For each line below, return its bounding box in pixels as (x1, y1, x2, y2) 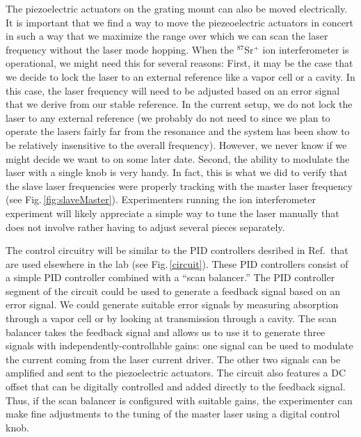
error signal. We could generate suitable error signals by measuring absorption (6, 297, 339, 312)
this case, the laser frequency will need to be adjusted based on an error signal (6, 83, 340, 97)
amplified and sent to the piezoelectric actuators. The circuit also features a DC (6, 365, 346, 380)
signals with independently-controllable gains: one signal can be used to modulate (6, 338, 353, 353)
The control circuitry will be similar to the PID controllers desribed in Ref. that (6, 243, 348, 257)
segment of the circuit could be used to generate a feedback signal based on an (6, 283, 341, 298)
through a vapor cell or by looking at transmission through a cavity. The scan (6, 311, 337, 326)
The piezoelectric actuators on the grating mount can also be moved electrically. (6, 1, 348, 15)
